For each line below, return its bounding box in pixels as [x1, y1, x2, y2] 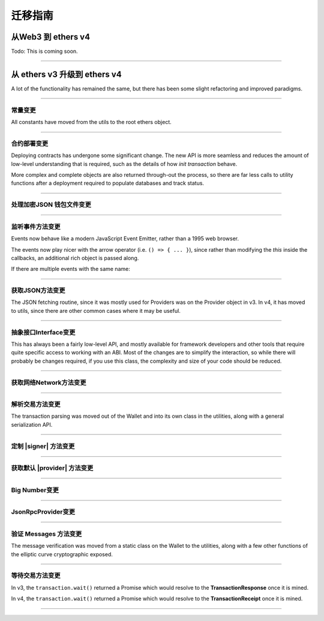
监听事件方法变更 [11, 222, 61, 231]
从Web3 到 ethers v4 [11, 32, 90, 42]
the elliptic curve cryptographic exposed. [11, 550, 113, 557]
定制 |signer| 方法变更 [11, 442, 75, 450]
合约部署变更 [11, 139, 49, 147]
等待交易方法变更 [11, 571, 61, 580]
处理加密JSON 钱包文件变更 [11, 201, 91, 209]
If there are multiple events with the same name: [11, 266, 130, 273]
